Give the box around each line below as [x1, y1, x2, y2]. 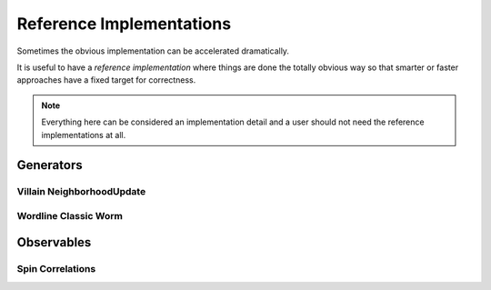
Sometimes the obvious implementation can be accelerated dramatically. [16, 45, 290, 56]
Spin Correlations [16, 263, 96, 275]
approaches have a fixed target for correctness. [16, 75, 196, 85]
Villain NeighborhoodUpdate [16, 185, 146, 198]
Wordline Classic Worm [16, 209, 123, 222]
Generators [16, 157, 83, 173]
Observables [16, 235, 92, 250]
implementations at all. [41, 129, 126, 140]
